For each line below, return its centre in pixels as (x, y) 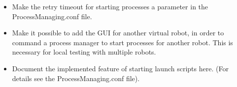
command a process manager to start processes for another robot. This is (122, 42)
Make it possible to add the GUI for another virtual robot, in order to (118, 33)
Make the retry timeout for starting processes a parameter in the (110, 6)
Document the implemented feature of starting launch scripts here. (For (120, 68)
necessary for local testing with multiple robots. (84, 52)
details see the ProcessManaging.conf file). (76, 78)
